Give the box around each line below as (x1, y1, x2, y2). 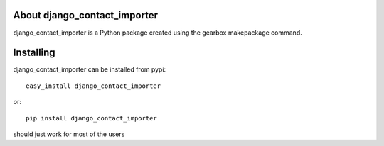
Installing (13, 47, 56, 59)
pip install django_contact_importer (26, 114, 158, 122)
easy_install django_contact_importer (26, 82, 161, 90)
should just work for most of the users (13, 130, 125, 138)
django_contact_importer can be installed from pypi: (13, 65, 166, 74)
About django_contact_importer (13, 9, 159, 21)
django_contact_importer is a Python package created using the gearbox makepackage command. (13, 28, 302, 37)
